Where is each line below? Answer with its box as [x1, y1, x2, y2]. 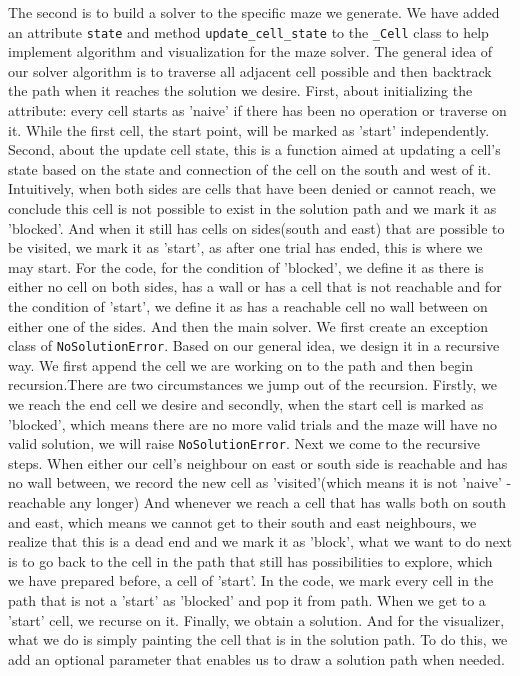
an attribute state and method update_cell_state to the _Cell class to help [8, 21, 489, 42]
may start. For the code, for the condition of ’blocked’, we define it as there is [8, 256, 484, 277]
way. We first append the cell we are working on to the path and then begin [8, 354, 473, 375]
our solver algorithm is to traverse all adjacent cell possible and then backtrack [8, 60, 492, 81]
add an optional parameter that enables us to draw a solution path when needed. [8, 648, 505, 669]
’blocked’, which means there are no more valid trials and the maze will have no [8, 413, 498, 434]
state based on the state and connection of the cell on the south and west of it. [8, 158, 491, 179]
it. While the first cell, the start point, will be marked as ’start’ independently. [8, 119, 490, 140]
